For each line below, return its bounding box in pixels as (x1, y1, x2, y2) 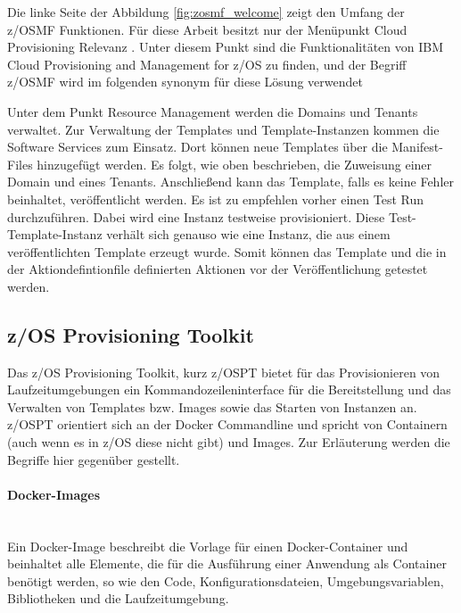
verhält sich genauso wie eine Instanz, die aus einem (106, 225, 391, 244)
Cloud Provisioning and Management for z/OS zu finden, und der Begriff (7, 54, 407, 73)
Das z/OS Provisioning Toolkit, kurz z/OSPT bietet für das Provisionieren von (7, 362, 440, 381)
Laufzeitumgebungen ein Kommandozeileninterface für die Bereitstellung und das (7, 380, 451, 399)
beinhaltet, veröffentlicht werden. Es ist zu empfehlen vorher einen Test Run (7, 189, 424, 208)
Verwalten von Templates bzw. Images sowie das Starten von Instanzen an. (7, 397, 417, 416)
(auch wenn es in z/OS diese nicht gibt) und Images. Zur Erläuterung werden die (7, 433, 450, 451)
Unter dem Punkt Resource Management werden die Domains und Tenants (7, 102, 418, 120)
